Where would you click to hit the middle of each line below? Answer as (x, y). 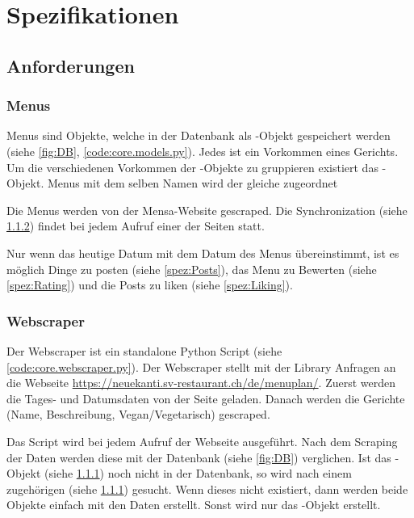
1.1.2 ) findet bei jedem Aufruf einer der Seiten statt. (136, 226)
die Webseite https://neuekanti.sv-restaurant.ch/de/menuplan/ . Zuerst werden (201, 383)
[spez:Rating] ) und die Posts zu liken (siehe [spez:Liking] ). (150, 285)
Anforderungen (71, 65)
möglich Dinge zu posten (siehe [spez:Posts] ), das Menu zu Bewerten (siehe (192, 269)
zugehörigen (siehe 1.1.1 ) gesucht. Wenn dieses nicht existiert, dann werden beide (207, 489)
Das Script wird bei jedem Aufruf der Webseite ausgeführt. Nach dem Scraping (202, 441)
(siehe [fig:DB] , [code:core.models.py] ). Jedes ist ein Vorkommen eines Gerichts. (203, 151)
